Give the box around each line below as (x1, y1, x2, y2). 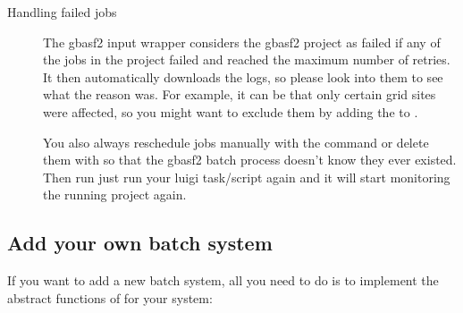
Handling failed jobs (7, 3, 117, 21)
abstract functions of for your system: (7, 288, 213, 307)
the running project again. (43, 185, 187, 204)
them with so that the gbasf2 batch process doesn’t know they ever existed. (43, 150, 457, 169)
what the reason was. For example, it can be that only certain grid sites (43, 85, 436, 104)
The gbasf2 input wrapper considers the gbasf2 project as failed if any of (43, 32, 441, 51)
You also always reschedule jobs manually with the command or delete (43, 132, 429, 151)
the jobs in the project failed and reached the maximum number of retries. (43, 50, 450, 69)
